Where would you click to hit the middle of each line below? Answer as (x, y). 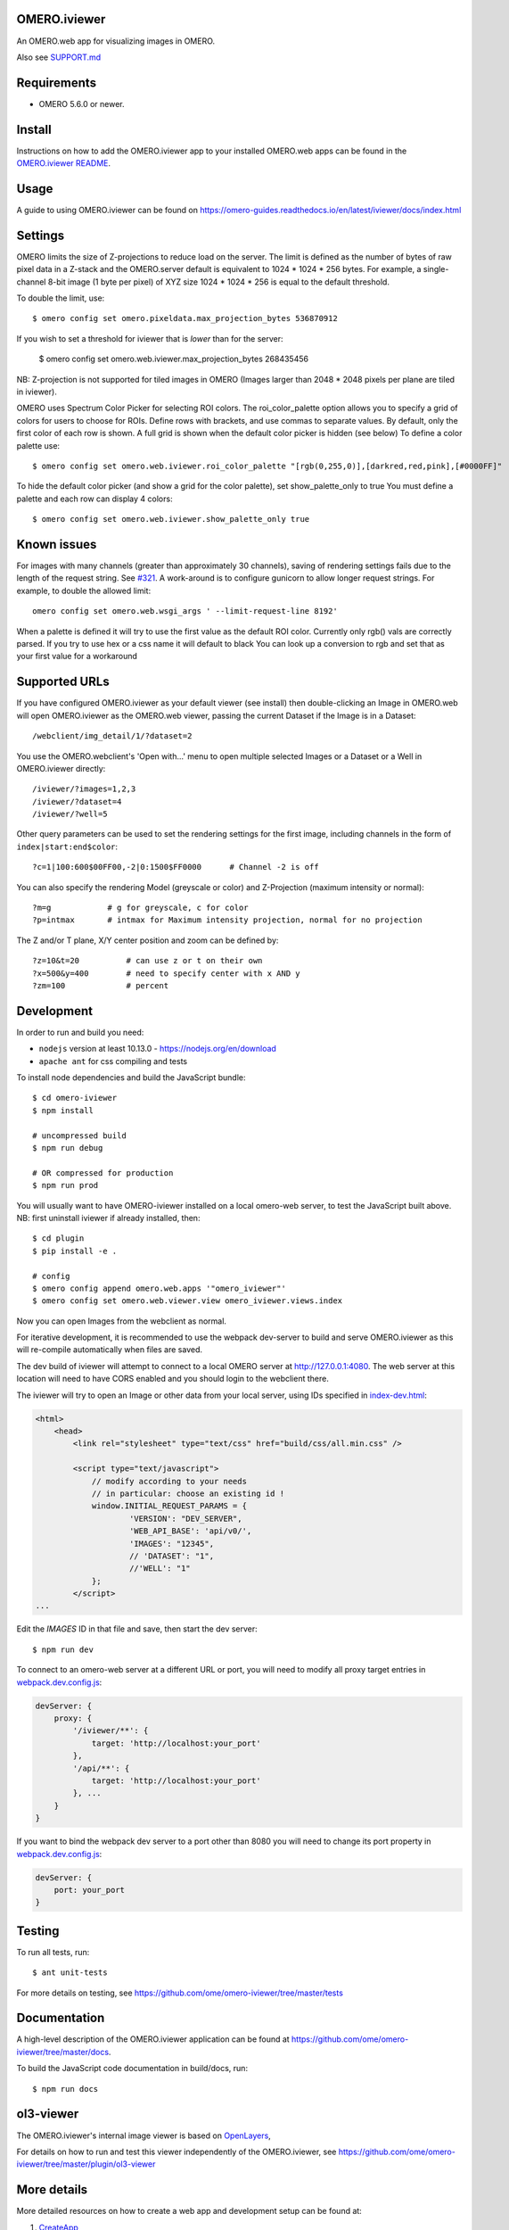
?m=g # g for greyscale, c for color (140, 908)
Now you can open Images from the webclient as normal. (122, 1321)
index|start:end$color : (67, 847)
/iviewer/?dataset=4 (77, 801)
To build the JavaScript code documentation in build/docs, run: (132, 2069)
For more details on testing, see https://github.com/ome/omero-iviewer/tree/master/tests (180, 1993)
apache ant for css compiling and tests (113, 1061)
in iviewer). (37, 392)
